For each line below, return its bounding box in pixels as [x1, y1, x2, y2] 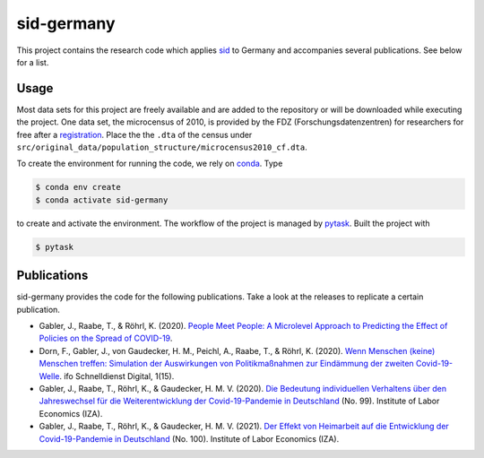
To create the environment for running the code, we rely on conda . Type [16, 158, 283, 169]
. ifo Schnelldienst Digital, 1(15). [59, 370, 175, 381]
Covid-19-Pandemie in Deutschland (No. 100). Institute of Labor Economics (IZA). [39, 433, 340, 444]
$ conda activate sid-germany [35, 194, 169, 205]
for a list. [16, 56, 49, 67]
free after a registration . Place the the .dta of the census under [16, 129, 253, 140]
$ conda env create [35, 182, 121, 193]
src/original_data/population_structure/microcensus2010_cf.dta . [16, 142, 308, 152]
